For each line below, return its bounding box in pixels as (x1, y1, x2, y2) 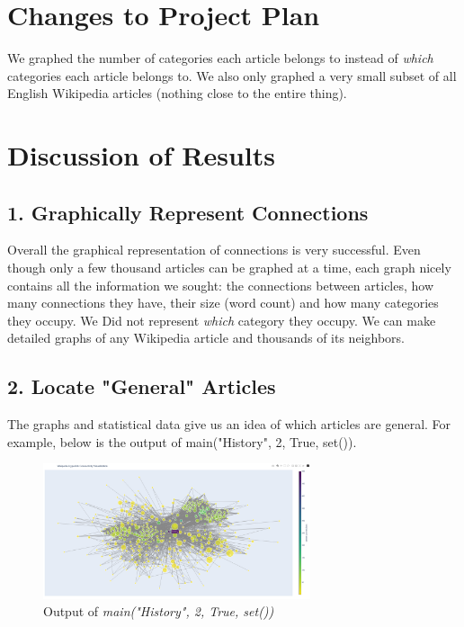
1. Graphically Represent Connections (7, 198, 369, 226)
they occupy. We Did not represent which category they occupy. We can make (7, 310, 436, 329)
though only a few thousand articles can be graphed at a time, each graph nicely (7, 258, 451, 277)
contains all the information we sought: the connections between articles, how (7, 275, 434, 294)
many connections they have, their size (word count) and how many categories (7, 293, 439, 312)
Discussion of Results (7, 137, 275, 174)
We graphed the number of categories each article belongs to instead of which (7, 49, 433, 67)
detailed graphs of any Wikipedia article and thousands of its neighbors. (7, 328, 405, 347)
